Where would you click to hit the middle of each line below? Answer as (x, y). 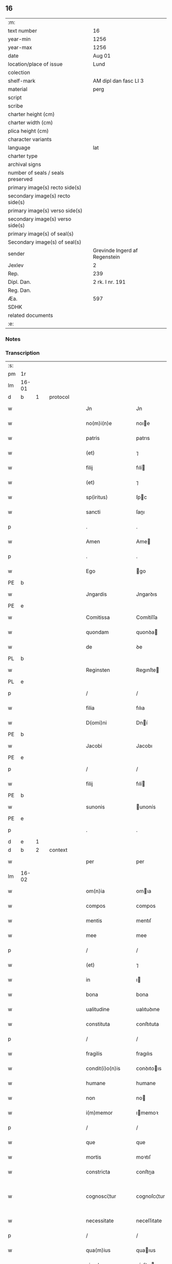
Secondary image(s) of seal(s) (45, 242)
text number (23, 30)
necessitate (100, 1221)
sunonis (95, 807)
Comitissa (98, 617)
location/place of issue (35, 64)
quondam (97, 632)
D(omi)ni (96, 723)
